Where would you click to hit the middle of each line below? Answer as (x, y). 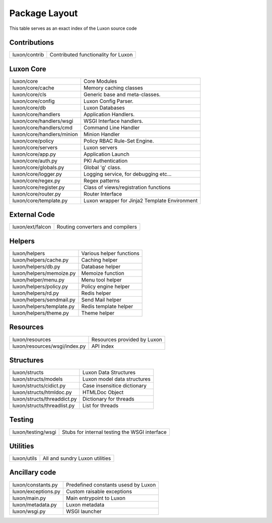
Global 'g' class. (103, 167)
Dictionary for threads (108, 399)
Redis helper (96, 293)
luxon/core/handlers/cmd (42, 127)
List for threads (100, 406)
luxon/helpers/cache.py (41, 260)
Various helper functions (110, 253)
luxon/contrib (28, 55)
